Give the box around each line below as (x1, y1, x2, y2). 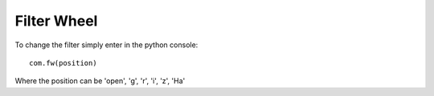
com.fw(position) (29, 58, 97, 67)
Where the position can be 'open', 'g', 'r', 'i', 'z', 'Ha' (14, 76, 186, 86)
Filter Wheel (14, 12, 98, 30)
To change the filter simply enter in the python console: (14, 40, 199, 50)
